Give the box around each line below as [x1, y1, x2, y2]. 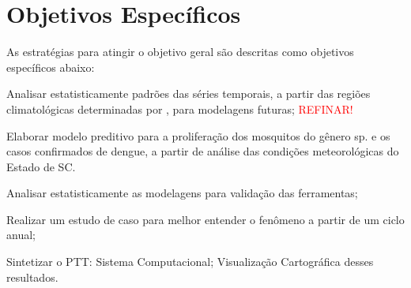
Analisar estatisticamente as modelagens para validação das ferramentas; [6, 185, 358, 201]
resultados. [6, 268, 58, 285]
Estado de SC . [6, 158, 76, 174]
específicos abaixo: [6, 58, 95, 75]
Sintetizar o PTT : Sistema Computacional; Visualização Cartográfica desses [6, 253, 374, 270]
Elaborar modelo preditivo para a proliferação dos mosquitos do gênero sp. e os [6, 127, 390, 144]
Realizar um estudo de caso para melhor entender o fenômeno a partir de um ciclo [6, 211, 405, 227]
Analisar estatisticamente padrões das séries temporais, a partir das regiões [6, 85, 371, 102]
